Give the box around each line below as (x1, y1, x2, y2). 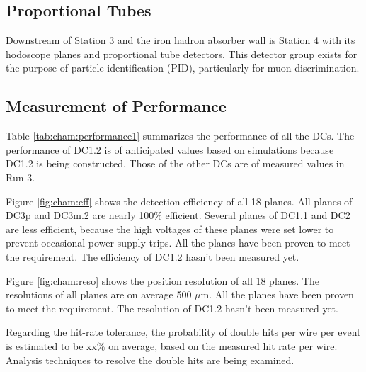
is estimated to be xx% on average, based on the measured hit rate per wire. (6, 338, 338, 353)
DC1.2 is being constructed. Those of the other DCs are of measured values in (6, 156, 345, 171)
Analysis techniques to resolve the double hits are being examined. (6, 352, 294, 367)
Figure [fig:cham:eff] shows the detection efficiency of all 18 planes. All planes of (6, 193, 353, 208)
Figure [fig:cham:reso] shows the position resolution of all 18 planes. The (6, 273, 319, 288)
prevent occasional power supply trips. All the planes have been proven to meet (6, 235, 350, 250)
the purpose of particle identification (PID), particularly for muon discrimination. (6, 60, 360, 75)
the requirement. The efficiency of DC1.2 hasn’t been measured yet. (6, 249, 299, 264)
